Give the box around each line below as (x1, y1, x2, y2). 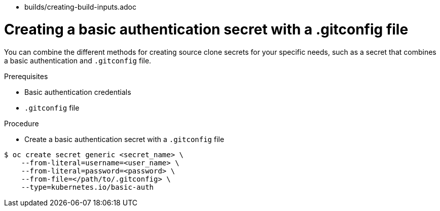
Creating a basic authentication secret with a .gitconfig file (4, 20, 409, 38)
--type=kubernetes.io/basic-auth (21, 183, 154, 191)
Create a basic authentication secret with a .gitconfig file (24, 134, 225, 144)
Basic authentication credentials (24, 87, 131, 96)
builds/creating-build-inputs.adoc (24, 3, 136, 11)
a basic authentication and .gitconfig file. (4, 56, 152, 65)
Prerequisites (4, 72, 48, 81)
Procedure (4, 119, 39, 128)
